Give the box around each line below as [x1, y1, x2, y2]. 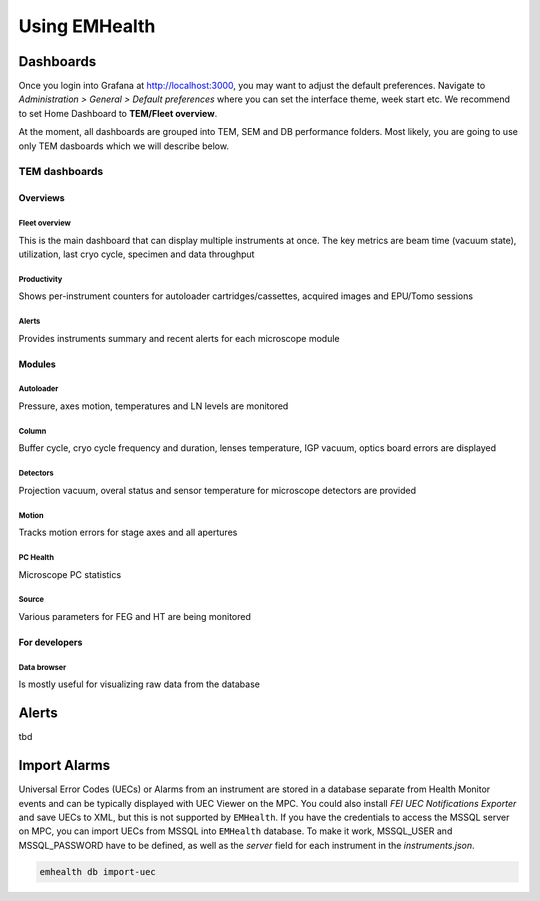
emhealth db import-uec [39, 866, 157, 877]
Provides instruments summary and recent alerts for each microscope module [18, 332, 340, 344]
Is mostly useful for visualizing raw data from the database [18, 678, 260, 690]
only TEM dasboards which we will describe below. [18, 140, 230, 152]
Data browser [18, 662, 67, 672]
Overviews [18, 192, 65, 204]
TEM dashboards [18, 165, 104, 179]
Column [18, 426, 47, 436]
